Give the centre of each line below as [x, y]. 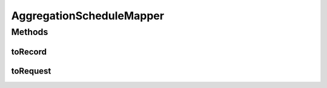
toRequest [31, 71]
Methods [30, 32]
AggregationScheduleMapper [88, 16]
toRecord [29, 52]
